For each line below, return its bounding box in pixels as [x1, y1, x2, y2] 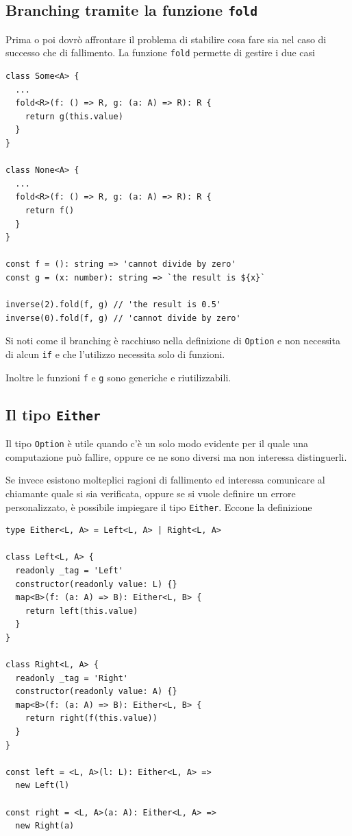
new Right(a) [15, 821, 75, 831]
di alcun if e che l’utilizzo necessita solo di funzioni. [5, 346, 225, 361]
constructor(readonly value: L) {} [15, 579, 177, 589]
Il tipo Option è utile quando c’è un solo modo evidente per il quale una [5, 436, 309, 451]
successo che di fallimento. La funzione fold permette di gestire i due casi [5, 45, 315, 60]
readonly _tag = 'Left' [15, 565, 123, 575]
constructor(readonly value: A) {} [15, 686, 177, 697]
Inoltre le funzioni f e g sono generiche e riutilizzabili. [5, 370, 231, 384]
